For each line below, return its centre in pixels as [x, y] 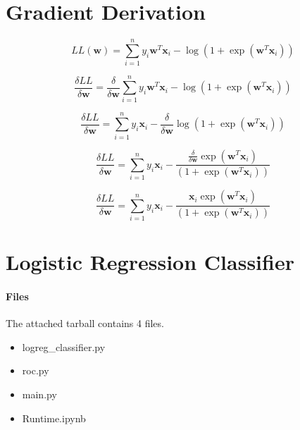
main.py [39, 394]
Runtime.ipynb [54, 418]
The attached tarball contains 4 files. [85, 323]
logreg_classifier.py [64, 346]
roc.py [36, 370]
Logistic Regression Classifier [150, 262]
